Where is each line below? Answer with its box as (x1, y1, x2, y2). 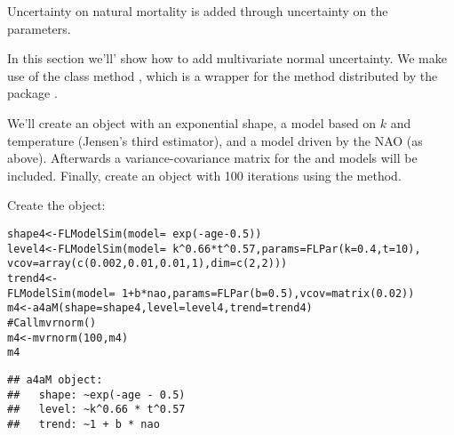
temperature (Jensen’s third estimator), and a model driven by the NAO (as (7, 131, 423, 149)
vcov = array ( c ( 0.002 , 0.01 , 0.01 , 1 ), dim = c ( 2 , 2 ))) (7, 257, 288, 270)
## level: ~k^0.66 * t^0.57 (7, 403, 186, 416)
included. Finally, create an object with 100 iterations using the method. (7, 165, 402, 184)
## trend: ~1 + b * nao (7, 417, 160, 431)
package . (7, 84, 58, 102)
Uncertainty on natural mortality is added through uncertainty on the (7, 2, 388, 20)
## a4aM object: (7, 373, 103, 386)
